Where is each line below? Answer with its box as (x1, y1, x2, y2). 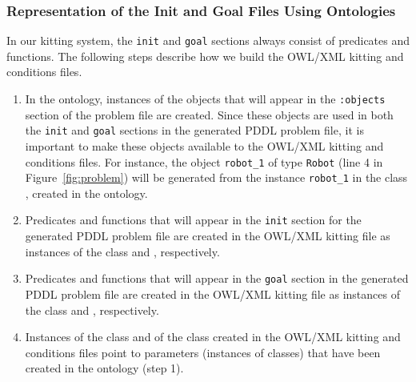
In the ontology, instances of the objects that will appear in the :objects (25, 90, 386, 107)
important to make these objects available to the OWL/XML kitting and (25, 137, 384, 154)
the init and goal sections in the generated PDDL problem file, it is (25, 122, 364, 139)
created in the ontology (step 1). (25, 360, 184, 376)
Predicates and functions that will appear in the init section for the (25, 211, 362, 228)
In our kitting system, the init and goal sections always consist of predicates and (6, 32, 410, 49)
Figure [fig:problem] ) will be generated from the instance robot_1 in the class (25, 169, 408, 186)
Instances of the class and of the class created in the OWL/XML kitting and (25, 328, 401, 345)
